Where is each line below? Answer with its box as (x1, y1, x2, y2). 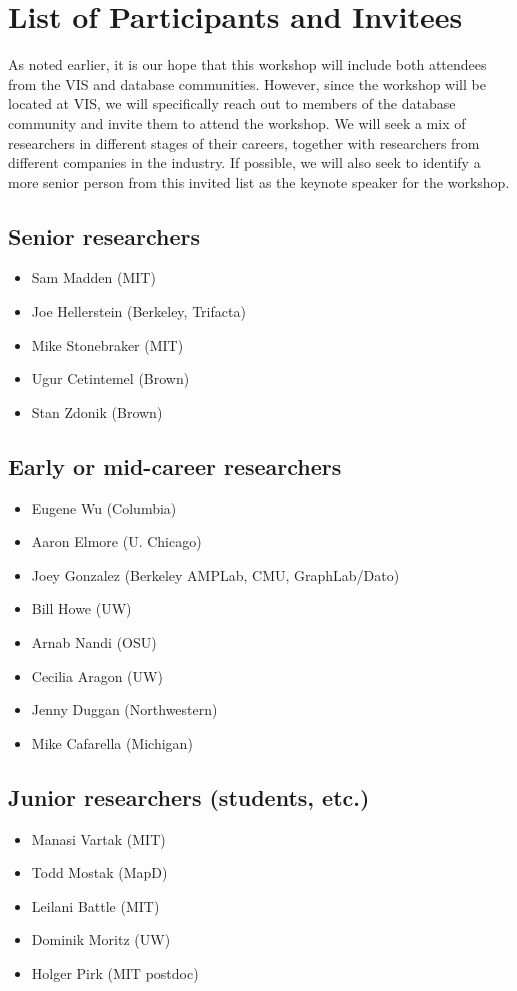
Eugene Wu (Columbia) (31, 497, 177, 518)
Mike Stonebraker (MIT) (31, 334, 184, 355)
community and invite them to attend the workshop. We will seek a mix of (8, 112, 466, 133)
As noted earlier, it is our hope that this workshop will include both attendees (8, 54, 487, 75)
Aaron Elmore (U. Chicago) (31, 531, 202, 552)
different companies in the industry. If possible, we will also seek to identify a (8, 152, 481, 173)
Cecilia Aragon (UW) (31, 665, 163, 686)
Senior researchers (8, 220, 201, 251)
